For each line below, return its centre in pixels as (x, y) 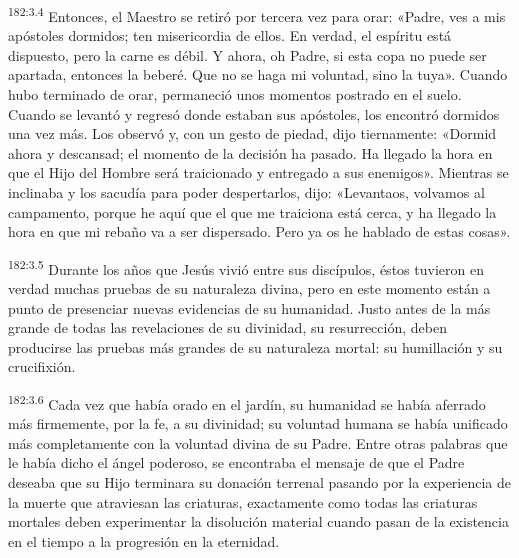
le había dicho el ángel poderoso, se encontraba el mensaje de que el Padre (236, 462)
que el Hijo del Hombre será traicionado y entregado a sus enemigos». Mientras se (258, 172)
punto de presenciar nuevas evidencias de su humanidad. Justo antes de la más (249, 307)
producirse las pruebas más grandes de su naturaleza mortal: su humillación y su (255, 346)
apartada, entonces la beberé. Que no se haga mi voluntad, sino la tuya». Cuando (258, 74)
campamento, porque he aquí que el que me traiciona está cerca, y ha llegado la (252, 211)
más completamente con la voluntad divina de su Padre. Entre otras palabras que (258, 442)
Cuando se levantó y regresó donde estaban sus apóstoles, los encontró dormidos (254, 113)
